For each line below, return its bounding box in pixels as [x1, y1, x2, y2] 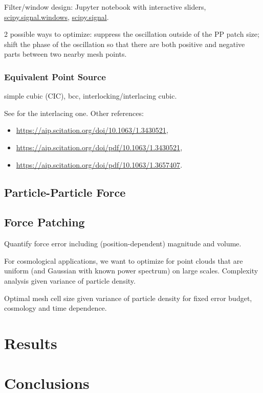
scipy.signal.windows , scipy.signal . [4, 11, 109, 22]
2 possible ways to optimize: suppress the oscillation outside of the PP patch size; [4, 29, 259, 39]
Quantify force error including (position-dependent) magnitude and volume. [4, 238, 242, 249]
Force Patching [4, 214, 85, 230]
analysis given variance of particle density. [4, 275, 136, 286]
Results [4, 332, 57, 353]
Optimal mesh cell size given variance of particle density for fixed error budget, [4, 292, 252, 303]
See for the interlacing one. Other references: [4, 107, 144, 118]
